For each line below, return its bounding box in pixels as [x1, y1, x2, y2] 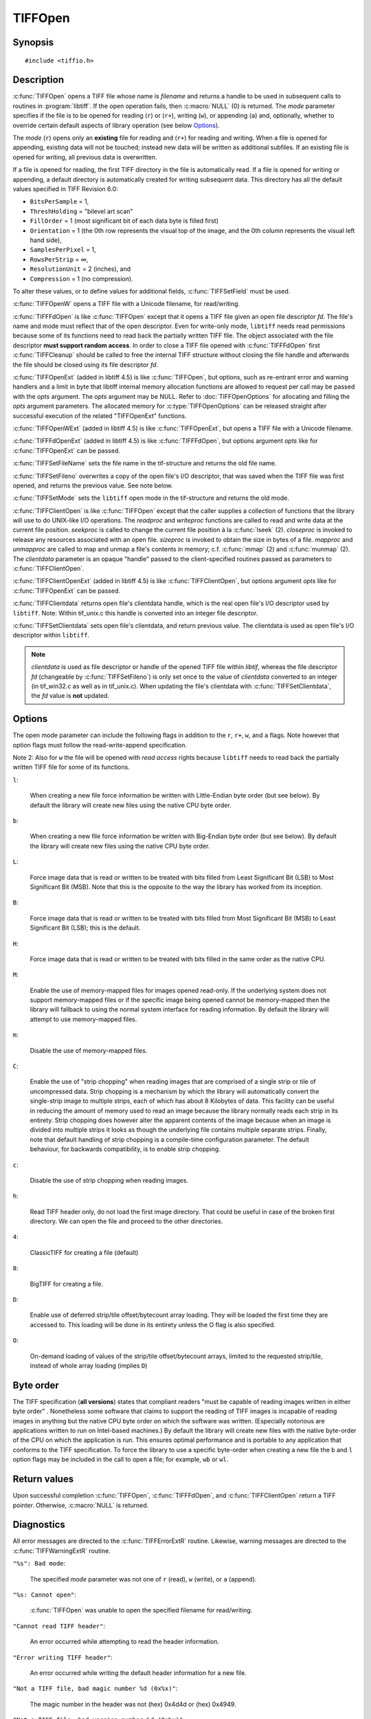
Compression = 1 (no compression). [30, 274, 133, 283]
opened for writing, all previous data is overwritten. [12, 153, 157, 161]
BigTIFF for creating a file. [30, 1280, 103, 1288]
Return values [12, 1474, 74, 1485]
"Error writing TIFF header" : [12, 1653, 113, 1661]
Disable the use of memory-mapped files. [30, 1046, 148, 1055]
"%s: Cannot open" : [12, 1590, 77, 1599]
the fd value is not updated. [31, 692, 110, 700]
